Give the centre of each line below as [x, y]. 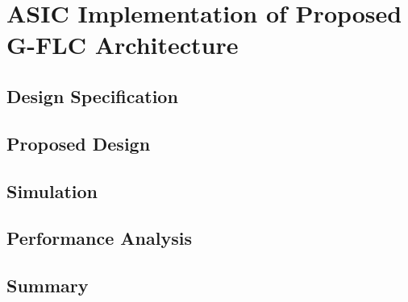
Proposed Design [79, 143]
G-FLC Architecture [123, 45]
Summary [48, 285]
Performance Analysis [99, 238]
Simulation [52, 190]
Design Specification [92, 95]
